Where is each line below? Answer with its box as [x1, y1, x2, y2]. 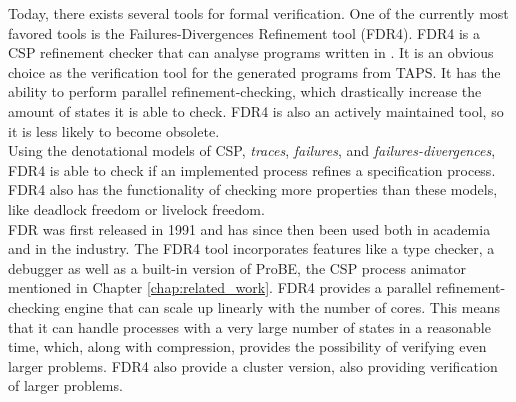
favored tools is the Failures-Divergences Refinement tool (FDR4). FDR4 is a [8, 22, 480, 43]
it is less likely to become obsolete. [8, 120, 220, 141]
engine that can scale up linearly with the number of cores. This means [64, 296, 500, 317]
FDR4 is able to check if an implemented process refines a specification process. [8, 159, 496, 180]
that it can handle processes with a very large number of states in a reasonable [8, 316, 491, 337]
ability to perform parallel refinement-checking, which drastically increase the [8, 81, 482, 102]
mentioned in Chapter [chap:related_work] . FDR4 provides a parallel [8, 277, 432, 298]
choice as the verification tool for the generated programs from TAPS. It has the [8, 61, 501, 82]
